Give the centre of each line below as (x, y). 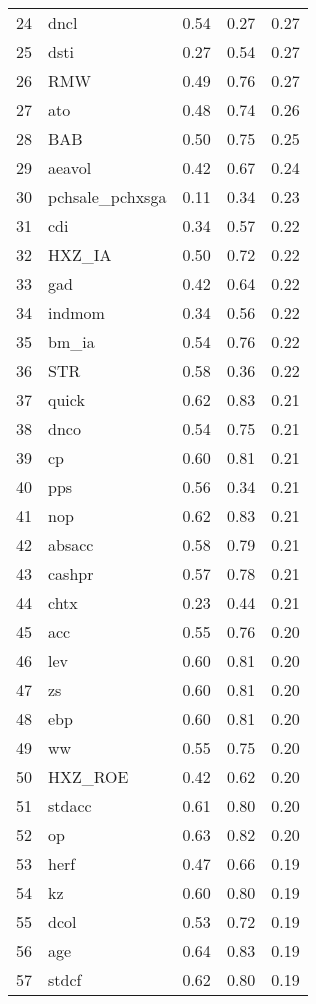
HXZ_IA (80, 254)
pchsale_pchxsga (107, 196)
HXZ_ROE (88, 776)
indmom (76, 312)
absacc (71, 544)
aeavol (70, 167)
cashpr (71, 573)
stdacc (70, 805)
